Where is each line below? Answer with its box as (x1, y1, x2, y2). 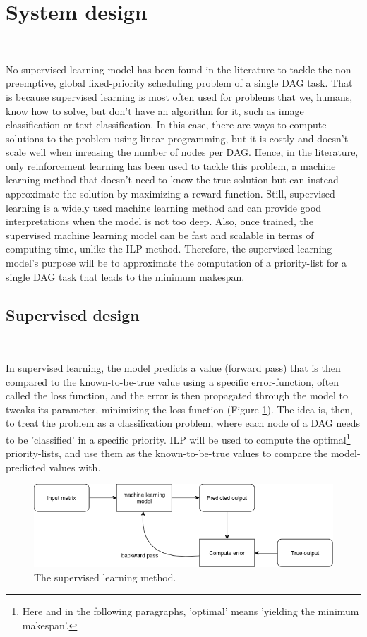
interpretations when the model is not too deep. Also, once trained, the (6, 214, 313, 229)
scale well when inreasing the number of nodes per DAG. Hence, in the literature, (6, 145, 359, 159)
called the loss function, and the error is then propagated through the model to (6, 388, 349, 403)
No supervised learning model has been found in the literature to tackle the (6, 61, 332, 76)
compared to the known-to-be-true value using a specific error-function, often (6, 374, 339, 389)
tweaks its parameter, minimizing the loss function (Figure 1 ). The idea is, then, (6, 401, 353, 416)
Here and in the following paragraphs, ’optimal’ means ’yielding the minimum (22, 604, 359, 619)
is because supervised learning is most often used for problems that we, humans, (6, 89, 353, 104)
